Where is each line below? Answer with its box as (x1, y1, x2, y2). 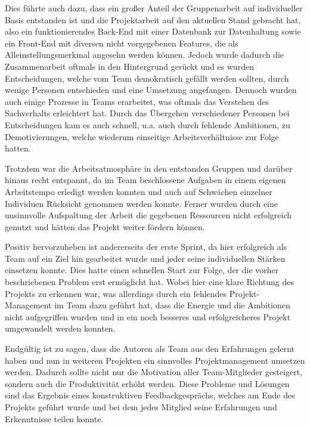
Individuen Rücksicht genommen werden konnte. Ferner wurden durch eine (5, 197, 278, 209)
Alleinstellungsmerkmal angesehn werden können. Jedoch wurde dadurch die (5, 48, 284, 61)
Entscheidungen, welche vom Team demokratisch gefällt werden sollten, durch (5, 72, 289, 84)
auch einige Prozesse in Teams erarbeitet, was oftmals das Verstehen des (5, 95, 269, 107)
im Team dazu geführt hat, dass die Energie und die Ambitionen (54, 299, 290, 311)
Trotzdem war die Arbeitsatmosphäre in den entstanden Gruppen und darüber (5, 162, 293, 174)
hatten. (5, 142, 31, 154)
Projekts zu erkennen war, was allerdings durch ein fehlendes (5, 287, 227, 299)
